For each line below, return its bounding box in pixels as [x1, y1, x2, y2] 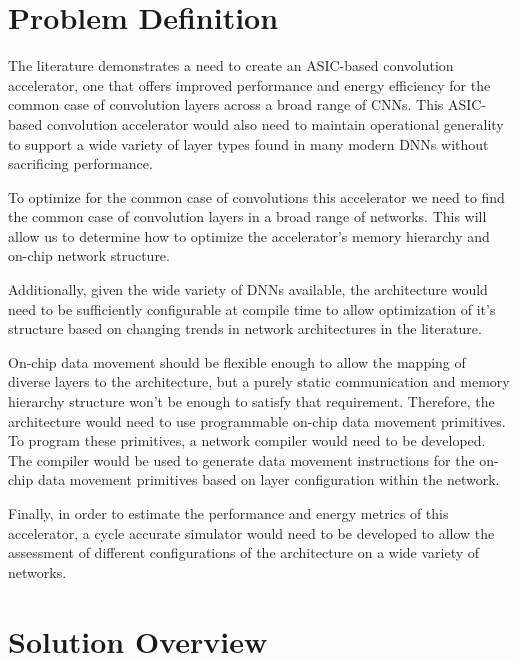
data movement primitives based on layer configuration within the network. [37, 469, 500, 490]
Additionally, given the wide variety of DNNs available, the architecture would [8, 279, 488, 300]
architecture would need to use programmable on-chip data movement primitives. [8, 410, 506, 431]
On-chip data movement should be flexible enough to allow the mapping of [8, 351, 466, 372]
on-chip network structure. [8, 245, 170, 266]
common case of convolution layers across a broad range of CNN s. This [8, 94, 444, 115]
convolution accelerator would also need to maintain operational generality [46, 113, 504, 134]
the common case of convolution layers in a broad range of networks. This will [8, 206, 487, 227]
